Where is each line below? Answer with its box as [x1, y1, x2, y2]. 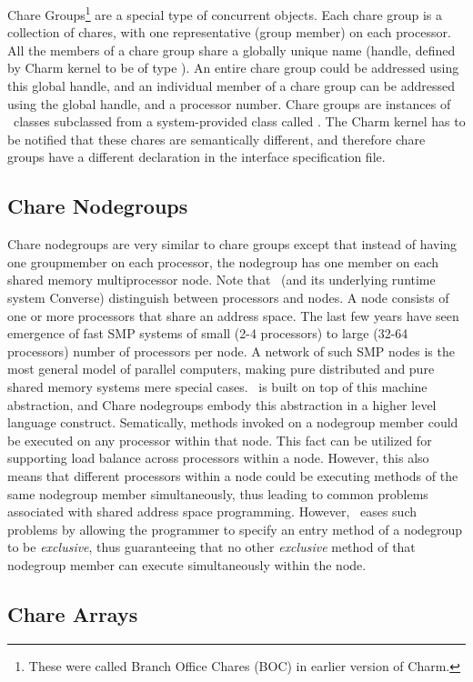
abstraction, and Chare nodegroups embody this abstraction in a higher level [7, 395, 437, 414]
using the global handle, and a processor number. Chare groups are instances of [7, 94, 451, 113]
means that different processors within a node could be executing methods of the [7, 466, 458, 485]
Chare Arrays [7, 599, 138, 627]
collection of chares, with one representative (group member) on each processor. [7, 23, 451, 42]
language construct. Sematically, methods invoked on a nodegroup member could [7, 413, 458, 432]
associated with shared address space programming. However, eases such [7, 502, 417, 521]
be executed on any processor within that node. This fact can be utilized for [7, 430, 432, 449]
